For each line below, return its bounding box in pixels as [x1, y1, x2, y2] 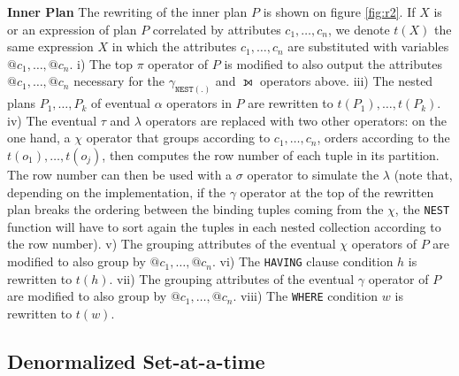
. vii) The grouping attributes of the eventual [109, 269, 355, 288]
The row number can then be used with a [7, 165, 233, 184]
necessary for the [73, 72, 165, 90]
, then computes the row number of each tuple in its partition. [102, 146, 440, 165]
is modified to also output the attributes [224, 54, 442, 73]
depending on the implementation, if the [7, 182, 226, 201]
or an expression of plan [7, 19, 137, 38]
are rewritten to [248, 94, 333, 112]
